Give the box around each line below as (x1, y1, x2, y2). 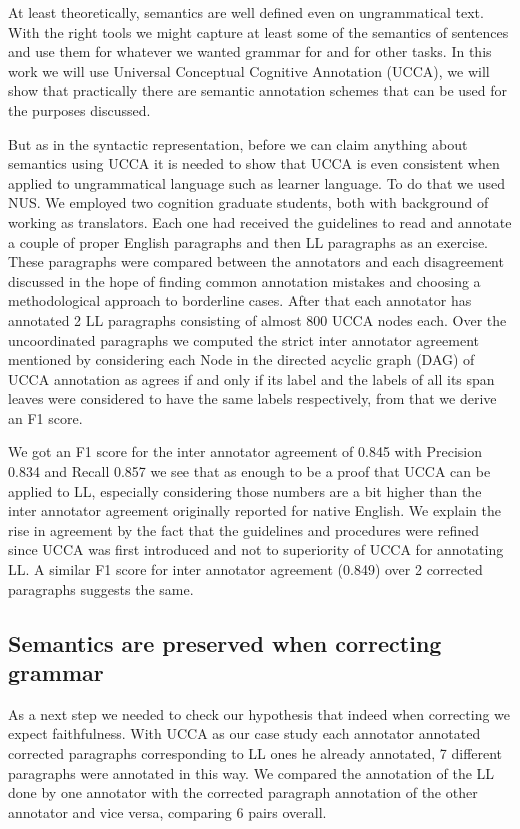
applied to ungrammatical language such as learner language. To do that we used (8, 172, 505, 193)
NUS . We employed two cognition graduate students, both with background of (8, 192, 489, 213)
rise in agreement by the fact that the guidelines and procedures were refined (8, 519, 480, 540)
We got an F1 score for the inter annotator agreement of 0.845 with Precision (8, 441, 483, 462)
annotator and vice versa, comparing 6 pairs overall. (8, 801, 327, 822)
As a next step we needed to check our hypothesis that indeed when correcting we (8, 703, 511, 724)
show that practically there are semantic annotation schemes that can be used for (8, 80, 508, 101)
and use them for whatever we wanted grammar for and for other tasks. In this (8, 41, 492, 62)
